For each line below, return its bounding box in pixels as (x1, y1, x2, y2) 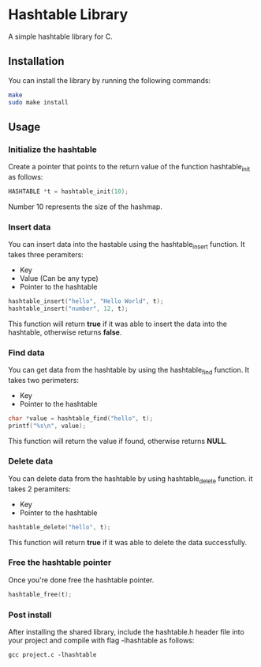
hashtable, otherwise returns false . (8, 327, 122, 337)
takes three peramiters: (8, 249, 84, 259)
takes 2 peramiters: (8, 484, 71, 494)
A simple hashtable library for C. (8, 32, 113, 41)
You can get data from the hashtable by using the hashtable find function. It (8, 366, 250, 377)
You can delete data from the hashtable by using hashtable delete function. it (8, 473, 253, 485)
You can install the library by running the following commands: (8, 75, 211, 85)
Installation (8, 55, 65, 68)
